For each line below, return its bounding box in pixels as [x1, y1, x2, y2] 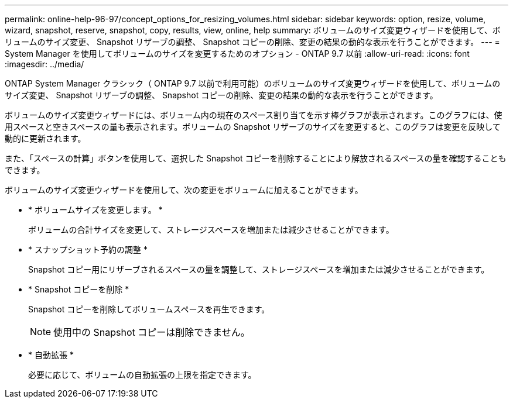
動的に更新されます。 [5, 133, 86, 143]
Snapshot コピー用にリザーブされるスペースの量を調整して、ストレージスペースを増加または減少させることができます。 [28, 264, 490, 274]
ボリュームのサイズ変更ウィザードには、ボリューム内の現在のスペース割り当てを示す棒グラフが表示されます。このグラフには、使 [5, 110, 502, 120]
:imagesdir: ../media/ [5, 59, 84, 69]
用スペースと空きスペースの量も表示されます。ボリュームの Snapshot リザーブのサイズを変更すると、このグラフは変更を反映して [5, 122, 501, 132]
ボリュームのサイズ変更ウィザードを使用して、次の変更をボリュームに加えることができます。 [5, 185, 363, 195]
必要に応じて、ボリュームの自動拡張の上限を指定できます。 [28, 370, 256, 380]
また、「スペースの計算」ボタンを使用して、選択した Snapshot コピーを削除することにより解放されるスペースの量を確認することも [5, 153, 507, 163]
